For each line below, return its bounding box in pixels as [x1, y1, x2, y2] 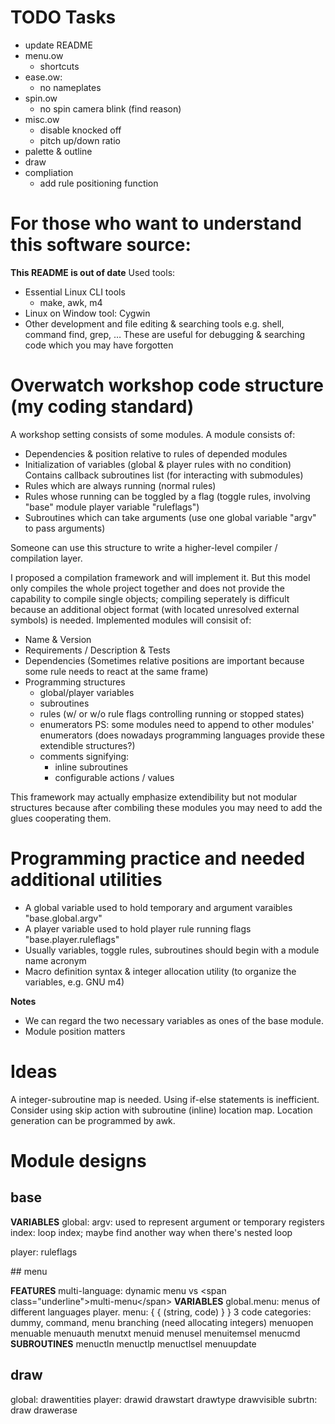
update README [24, 39, 93, 51]
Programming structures [24, 676, 126, 688]
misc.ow [24, 113, 60, 125]
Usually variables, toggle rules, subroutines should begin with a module [24, 944, 320, 956]
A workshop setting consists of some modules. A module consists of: [10, 428, 296, 440]
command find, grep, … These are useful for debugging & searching [24, 328, 306, 340]
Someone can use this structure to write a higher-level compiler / [10, 541, 278, 553]
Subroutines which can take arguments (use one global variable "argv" [24, 511, 317, 523]
